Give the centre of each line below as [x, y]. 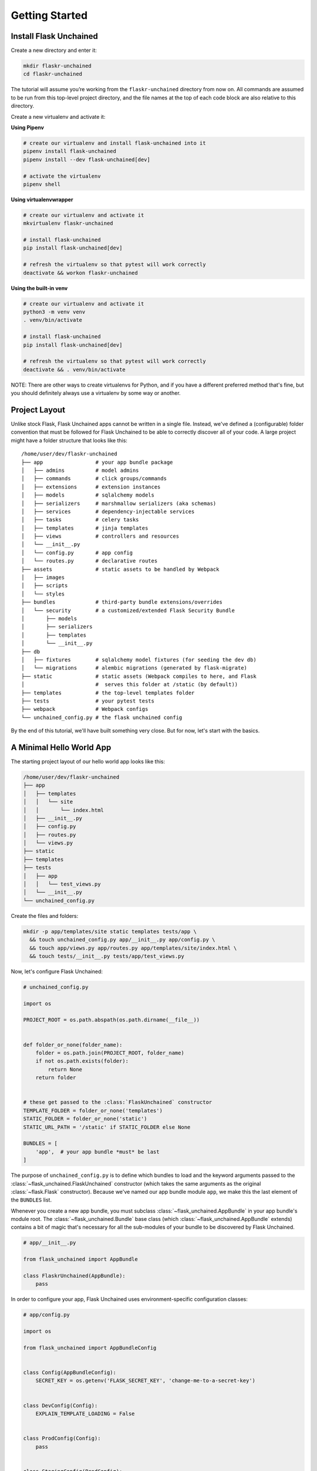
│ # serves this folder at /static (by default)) [130, 685]
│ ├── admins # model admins [80, 470]
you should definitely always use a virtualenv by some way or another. [96, 393]
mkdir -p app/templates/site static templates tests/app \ [110, 931]
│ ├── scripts [45, 586]
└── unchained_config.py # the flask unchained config [102, 717]
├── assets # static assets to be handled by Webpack [120, 569]
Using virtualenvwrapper [42, 199]
